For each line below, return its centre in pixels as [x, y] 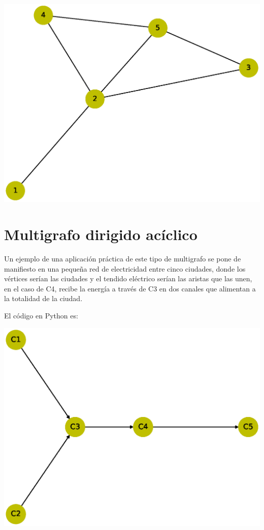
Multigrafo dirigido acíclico [101, 234]
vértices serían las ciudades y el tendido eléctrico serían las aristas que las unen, [128, 278]
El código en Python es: [41, 315]
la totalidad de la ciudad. [43, 298]
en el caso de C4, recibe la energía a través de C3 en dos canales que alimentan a [130, 288]
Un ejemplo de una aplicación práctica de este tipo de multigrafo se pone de [123, 259]
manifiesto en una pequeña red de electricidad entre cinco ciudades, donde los [125, 268]
